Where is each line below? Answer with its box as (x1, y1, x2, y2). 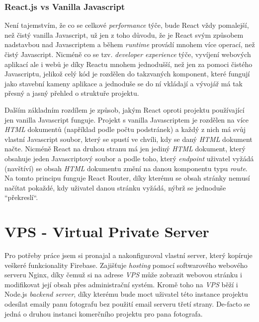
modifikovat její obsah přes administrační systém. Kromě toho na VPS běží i (4, 279, 238, 289)
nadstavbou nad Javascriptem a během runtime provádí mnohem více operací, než (4, 39, 255, 50)
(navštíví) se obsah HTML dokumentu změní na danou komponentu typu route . (4, 163, 248, 173)
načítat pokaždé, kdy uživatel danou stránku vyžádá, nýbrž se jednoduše (4, 182, 226, 193)
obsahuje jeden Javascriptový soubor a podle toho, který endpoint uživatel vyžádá (4, 153, 254, 163)
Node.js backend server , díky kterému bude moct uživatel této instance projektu (4, 289, 248, 299)
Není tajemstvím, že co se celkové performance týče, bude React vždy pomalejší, (4, 20, 249, 30)
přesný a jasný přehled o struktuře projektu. (4, 88, 139, 98)
